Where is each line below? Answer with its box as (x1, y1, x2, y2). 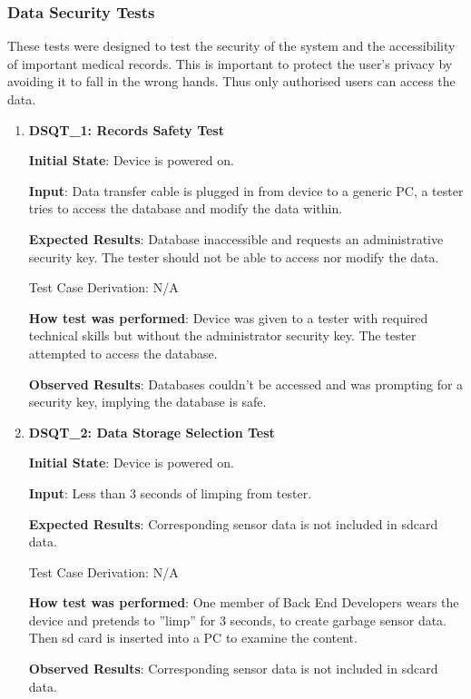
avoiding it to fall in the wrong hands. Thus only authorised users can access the (7, 72, 456, 91)
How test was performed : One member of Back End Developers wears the (28, 593, 459, 612)
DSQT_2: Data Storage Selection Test (28, 422, 275, 441)
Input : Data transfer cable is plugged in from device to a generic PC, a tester (28, 181, 464, 200)
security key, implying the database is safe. (28, 392, 267, 411)
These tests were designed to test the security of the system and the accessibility (7, 36, 456, 55)
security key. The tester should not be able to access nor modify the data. (28, 247, 439, 266)
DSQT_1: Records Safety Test (28, 120, 224, 139)
